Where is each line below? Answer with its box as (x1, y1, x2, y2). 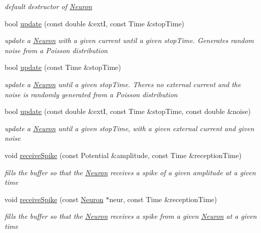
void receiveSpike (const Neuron (5, 193, 103, 204)
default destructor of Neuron (5, 1, 92, 11)
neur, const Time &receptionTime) (109, 193, 217, 204)
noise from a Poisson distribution (5, 45, 108, 55)
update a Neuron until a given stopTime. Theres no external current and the (5, 79, 241, 89)
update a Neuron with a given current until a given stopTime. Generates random (5, 35, 254, 46)
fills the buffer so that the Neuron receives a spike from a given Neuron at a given (5, 211, 257, 221)
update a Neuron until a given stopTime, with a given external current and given (5, 123, 254, 133)
